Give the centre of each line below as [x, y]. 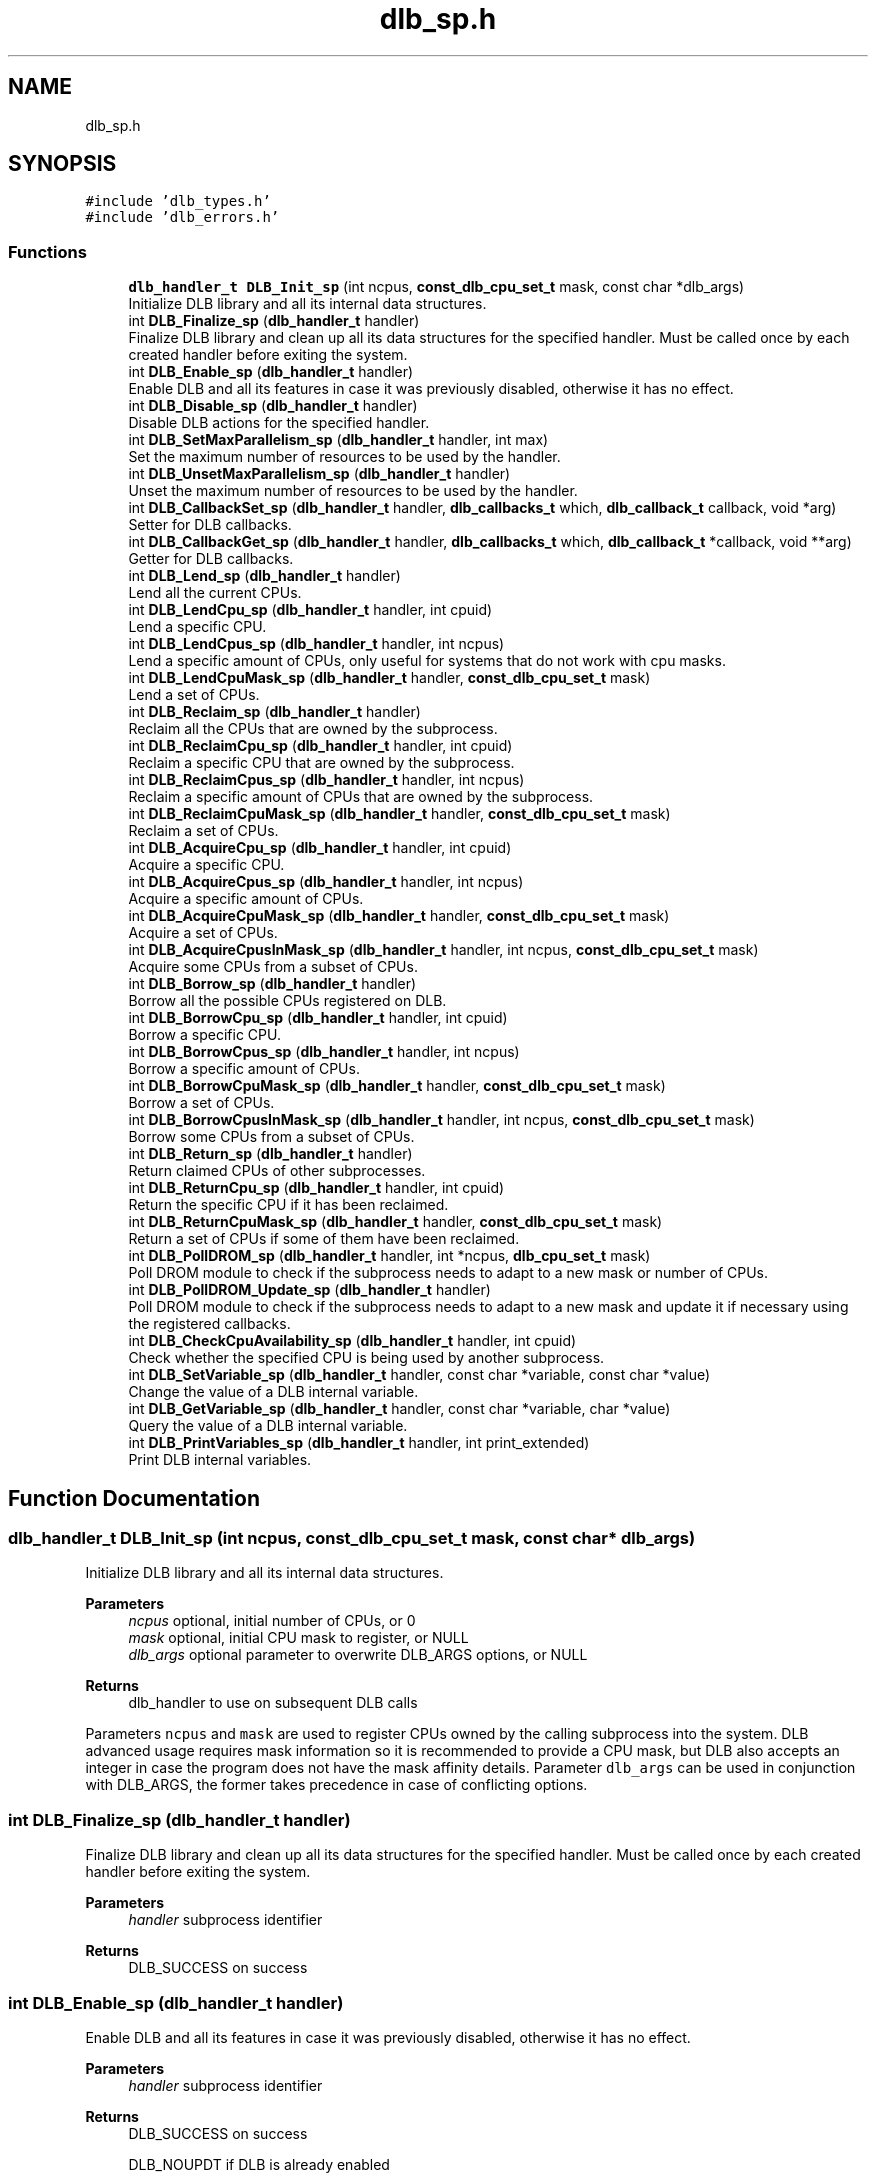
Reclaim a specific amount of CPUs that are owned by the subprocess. [361, 797]
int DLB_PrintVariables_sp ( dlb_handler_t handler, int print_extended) [359, 1443]
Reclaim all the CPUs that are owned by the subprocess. [313, 729]
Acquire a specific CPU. [206, 865]
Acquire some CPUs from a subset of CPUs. [273, 967]
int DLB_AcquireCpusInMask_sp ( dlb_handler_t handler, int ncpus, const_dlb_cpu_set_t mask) [443, 950]
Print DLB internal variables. [220, 1460]
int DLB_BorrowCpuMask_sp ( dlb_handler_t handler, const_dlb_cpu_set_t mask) [397, 1086]
